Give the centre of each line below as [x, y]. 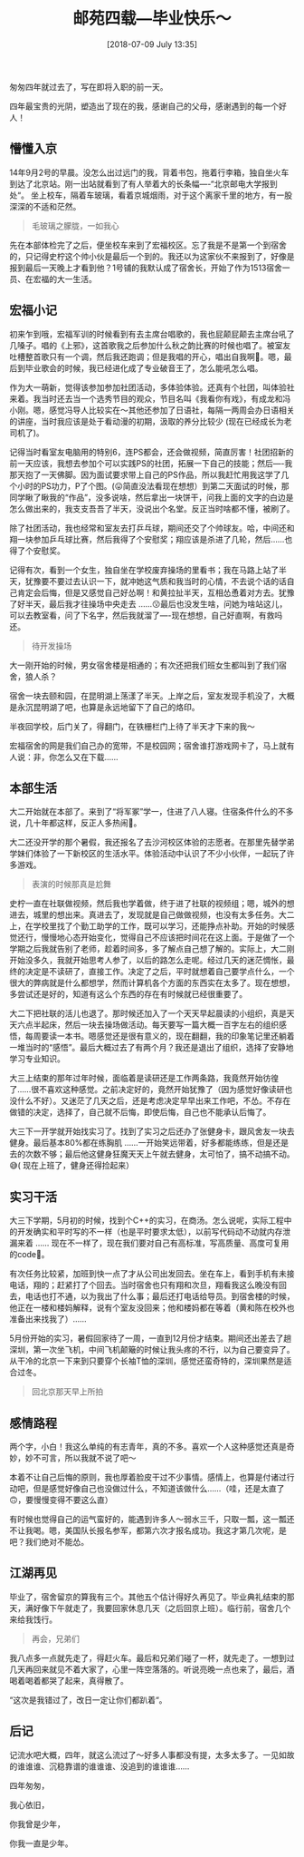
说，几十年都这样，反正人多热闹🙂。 [76, 823]
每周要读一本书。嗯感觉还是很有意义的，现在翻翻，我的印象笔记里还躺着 [160, 1036]
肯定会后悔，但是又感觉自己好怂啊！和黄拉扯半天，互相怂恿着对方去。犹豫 [156, 592]
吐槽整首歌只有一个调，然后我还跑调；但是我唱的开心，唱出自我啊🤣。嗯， [147, 357]
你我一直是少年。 [41, 1843]
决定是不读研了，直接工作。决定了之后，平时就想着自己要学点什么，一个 [160, 972]
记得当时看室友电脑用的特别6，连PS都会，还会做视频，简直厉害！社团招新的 [152, 452]
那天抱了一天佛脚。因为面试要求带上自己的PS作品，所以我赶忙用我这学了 [145, 474]
